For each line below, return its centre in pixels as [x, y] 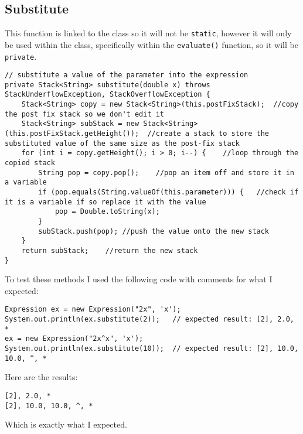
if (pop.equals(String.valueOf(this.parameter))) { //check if [168, 192]
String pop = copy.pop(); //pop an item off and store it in [166, 172]
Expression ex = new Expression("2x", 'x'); [93, 310]
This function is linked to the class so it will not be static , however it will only [148, 33]
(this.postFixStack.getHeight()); [72, 134]
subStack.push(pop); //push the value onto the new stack [154, 231]
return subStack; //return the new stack [110, 250]
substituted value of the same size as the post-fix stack [122, 143]
